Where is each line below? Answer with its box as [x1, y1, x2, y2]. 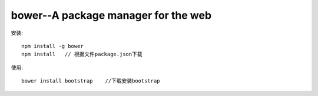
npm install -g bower [21, 43, 84, 49]
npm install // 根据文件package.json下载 [21, 51, 143, 58]
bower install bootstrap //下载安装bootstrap [21, 78, 160, 84]
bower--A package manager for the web [11, 9, 212, 22]
